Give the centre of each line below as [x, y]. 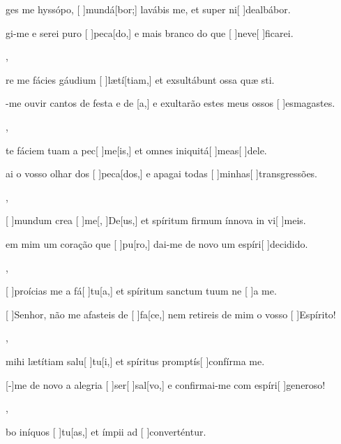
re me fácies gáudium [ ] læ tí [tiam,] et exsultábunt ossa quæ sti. [140, 79]
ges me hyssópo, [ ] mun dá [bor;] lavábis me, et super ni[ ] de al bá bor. [148, 9]
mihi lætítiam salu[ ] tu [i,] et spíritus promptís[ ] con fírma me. [135, 361]
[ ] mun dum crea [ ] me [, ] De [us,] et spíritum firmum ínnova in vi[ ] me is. [156, 220]
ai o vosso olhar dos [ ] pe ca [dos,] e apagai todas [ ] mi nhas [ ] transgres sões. [162, 173]
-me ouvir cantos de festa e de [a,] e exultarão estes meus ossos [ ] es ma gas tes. [170, 103]
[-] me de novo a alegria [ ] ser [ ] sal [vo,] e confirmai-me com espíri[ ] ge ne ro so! [166, 384]
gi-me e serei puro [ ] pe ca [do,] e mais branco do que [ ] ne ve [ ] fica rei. [150, 32]
